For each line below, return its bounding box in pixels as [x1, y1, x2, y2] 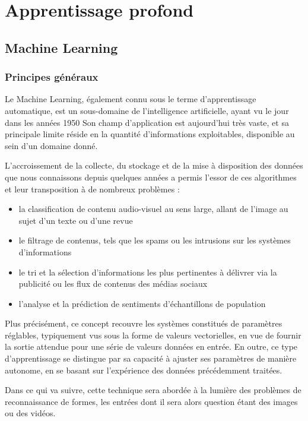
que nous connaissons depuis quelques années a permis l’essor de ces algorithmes [5, 170, 297, 183]
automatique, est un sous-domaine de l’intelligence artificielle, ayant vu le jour [5, 104, 289, 116]
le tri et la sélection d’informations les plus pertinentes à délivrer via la [18, 265, 277, 278]
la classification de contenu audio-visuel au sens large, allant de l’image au [18, 202, 288, 215]
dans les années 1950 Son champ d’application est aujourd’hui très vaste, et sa [5, 116, 289, 128]
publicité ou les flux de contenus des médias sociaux [18, 277, 208, 290]
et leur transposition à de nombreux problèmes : [5, 182, 180, 195]
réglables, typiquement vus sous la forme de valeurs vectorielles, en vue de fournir [5, 328, 301, 341]
